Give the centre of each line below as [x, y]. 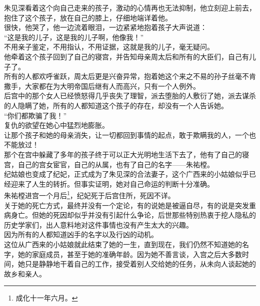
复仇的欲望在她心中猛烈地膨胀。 [56, 125]
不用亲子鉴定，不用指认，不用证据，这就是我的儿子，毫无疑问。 [109, 47]
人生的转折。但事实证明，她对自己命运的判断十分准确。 [123, 183]
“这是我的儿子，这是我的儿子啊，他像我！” [74, 37]
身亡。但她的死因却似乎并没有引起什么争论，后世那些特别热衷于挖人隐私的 [133, 215]
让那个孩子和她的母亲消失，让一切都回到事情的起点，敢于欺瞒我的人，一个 [126, 135]
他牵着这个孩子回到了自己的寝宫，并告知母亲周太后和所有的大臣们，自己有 [126, 56]
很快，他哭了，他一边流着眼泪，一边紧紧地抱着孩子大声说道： [105, 27]
